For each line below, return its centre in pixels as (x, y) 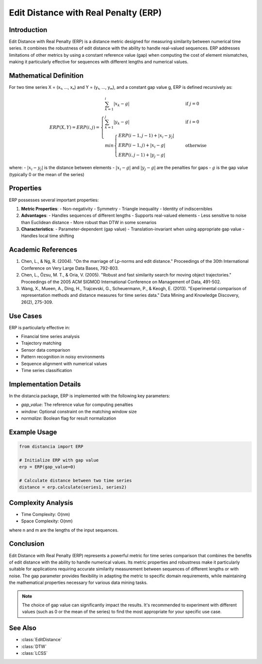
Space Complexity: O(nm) (47, 521)
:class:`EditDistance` (41, 640)
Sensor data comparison (46, 350)
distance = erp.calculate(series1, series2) (73, 487)
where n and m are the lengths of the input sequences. (64, 530)
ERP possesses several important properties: (54, 200)
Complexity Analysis (41, 503)
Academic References (43, 250)
